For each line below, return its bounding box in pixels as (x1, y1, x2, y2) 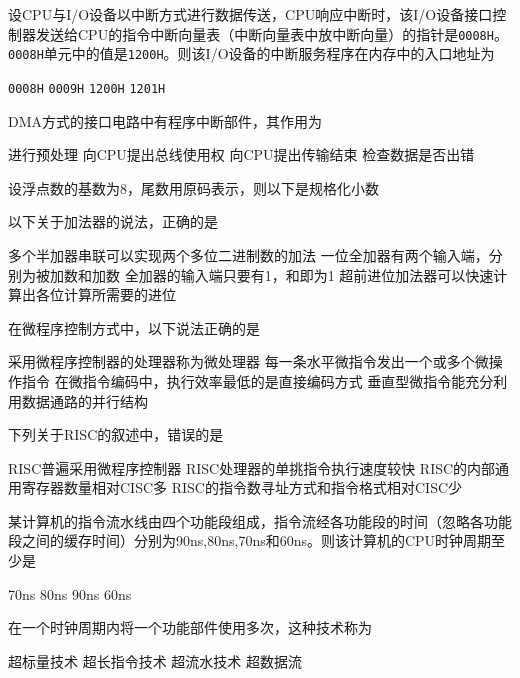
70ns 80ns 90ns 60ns (8, 583, 132, 604)
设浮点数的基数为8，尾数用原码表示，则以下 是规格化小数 (8, 177, 379, 198)
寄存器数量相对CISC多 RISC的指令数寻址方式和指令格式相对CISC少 (21, 477, 463, 498)
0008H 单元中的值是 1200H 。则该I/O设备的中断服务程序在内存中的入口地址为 (8, 43, 495, 64)
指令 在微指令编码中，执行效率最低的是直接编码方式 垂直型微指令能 (21, 370, 466, 391)
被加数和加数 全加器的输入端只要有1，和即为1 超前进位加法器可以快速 (35, 264, 494, 285)
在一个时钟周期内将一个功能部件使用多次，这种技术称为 (8, 617, 372, 638)
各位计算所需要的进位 (35, 284, 176, 305)
